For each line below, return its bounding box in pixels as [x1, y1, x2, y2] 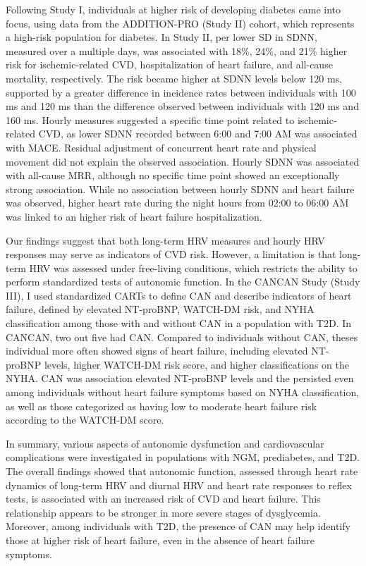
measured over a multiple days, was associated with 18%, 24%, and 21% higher [6, 43, 348, 58]
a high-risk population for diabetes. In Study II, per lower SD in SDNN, [6, 30, 317, 44]
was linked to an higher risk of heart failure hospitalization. [6, 209, 262, 223]
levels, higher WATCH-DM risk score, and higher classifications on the [44, 357, 349, 371]
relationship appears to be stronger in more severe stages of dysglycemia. [6, 505, 321, 519]
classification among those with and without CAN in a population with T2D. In [6, 316, 352, 331]
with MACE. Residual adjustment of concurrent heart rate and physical [6, 140, 317, 154]
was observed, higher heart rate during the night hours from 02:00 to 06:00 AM [6, 195, 349, 210]
